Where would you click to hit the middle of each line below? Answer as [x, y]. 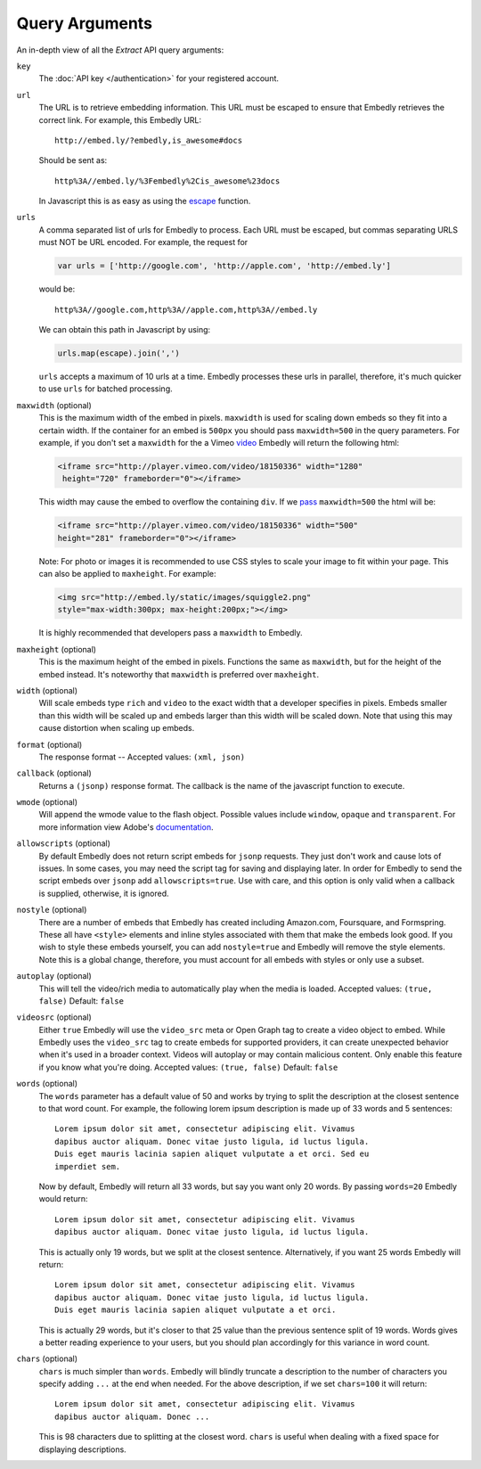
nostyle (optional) [52, 910]
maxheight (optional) [57, 649]
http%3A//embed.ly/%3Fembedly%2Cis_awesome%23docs [167, 181]
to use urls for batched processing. [106, 389]
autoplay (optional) [54, 976]
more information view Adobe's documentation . [126, 827]
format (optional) [49, 744]
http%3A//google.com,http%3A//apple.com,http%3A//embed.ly [186, 309]
